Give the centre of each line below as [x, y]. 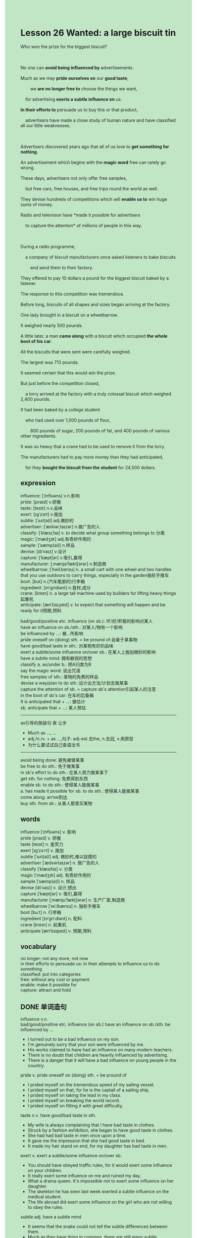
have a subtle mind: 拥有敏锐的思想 [56, 658]
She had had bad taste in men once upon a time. [77, 1135]
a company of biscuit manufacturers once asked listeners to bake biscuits [100, 257]
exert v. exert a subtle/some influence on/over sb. [71, 1156]
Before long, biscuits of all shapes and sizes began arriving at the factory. [96, 304]
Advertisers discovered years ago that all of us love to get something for [95, 147]
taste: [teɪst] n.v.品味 [42, 508]
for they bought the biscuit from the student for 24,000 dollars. [91, 467]
